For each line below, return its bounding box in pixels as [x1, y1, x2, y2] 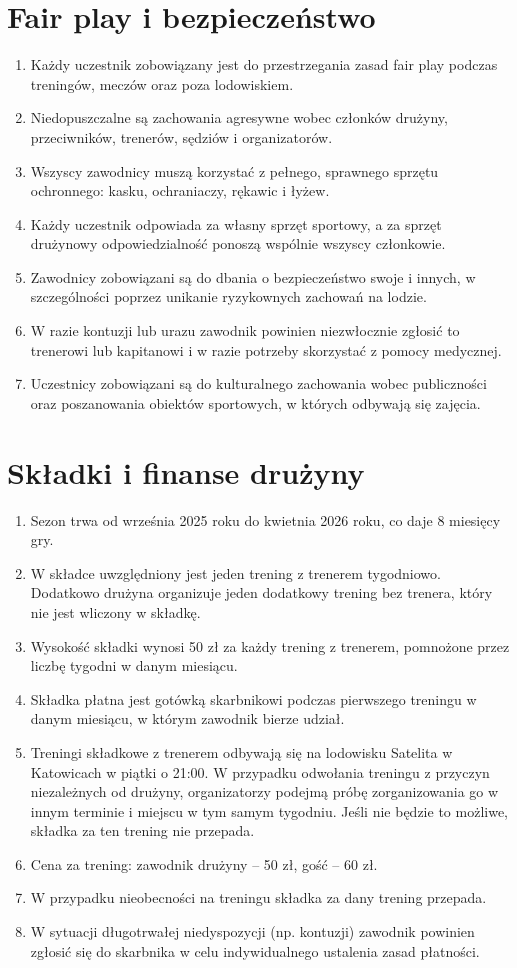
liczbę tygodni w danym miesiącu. [30, 655, 238, 676]
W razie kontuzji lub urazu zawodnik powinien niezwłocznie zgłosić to [30, 320, 460, 341]
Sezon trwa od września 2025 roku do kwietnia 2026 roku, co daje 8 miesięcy [30, 509, 501, 530]
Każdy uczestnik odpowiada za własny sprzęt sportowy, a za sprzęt [30, 213, 442, 234]
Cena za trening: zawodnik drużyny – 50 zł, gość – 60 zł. [30, 853, 378, 874]
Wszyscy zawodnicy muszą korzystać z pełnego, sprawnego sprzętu [30, 160, 439, 181]
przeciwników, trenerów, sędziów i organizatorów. [30, 126, 333, 147]
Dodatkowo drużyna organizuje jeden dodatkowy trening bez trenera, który [30, 582, 493, 603]
